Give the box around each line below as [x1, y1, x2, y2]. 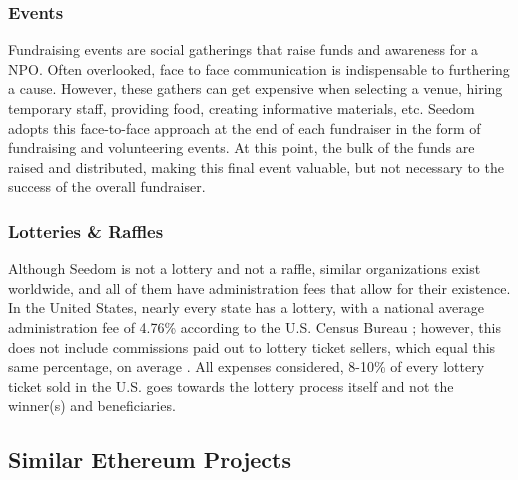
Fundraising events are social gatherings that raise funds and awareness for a [8, 39, 479, 60]
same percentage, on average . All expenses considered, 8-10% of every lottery [8, 356, 485, 377]
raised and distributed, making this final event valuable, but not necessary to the [8, 156, 504, 177]
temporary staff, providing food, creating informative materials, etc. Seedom [8, 98, 475, 118]
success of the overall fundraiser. [8, 176, 206, 197]
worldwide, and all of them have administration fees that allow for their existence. [8, 277, 511, 298]
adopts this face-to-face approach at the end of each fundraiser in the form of [8, 117, 481, 138]
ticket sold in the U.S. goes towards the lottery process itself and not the [8, 375, 454, 396]
